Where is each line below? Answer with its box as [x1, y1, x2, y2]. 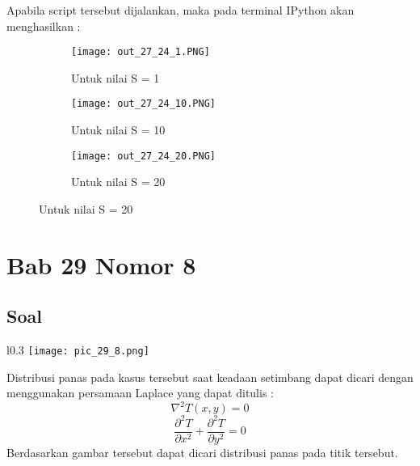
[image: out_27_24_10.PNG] [71, 98, 216, 110]
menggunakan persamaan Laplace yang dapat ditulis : [6, 384, 274, 401]
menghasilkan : [6, 17, 81, 34]
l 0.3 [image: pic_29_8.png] [6, 341, 149, 358]
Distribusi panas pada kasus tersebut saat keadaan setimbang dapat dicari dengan [6, 368, 414, 385]
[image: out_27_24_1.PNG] [71, 46, 210, 58]
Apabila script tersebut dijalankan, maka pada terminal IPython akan [6, 2, 355, 18]
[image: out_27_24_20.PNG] [71, 150, 216, 162]
